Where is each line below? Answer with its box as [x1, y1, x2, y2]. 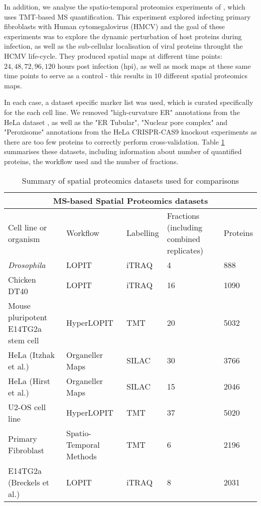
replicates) [167, 244, 203, 256]
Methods [66, 450, 97, 462]
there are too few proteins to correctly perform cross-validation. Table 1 [4, 136, 225, 147]
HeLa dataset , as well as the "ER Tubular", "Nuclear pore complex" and [4, 116, 227, 127]
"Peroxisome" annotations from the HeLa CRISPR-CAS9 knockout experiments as [4, 126, 257, 137]
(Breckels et [8, 476, 50, 488]
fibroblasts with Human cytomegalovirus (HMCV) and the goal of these [4, 21, 225, 32]
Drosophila [8, 259, 46, 271]
